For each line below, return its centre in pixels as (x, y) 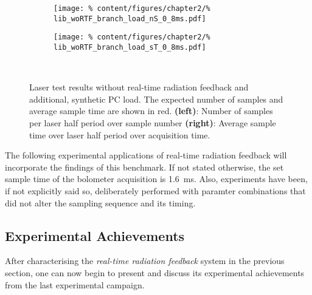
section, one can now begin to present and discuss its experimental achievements (155, 272)
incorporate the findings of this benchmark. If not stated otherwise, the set (144, 167)
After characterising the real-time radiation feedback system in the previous (145, 261)
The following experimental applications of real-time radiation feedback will (146, 155)
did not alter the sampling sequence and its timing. (100, 202)
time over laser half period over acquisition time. (120, 134)
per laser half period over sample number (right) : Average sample (153, 123)
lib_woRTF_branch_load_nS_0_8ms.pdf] (130, 19)
